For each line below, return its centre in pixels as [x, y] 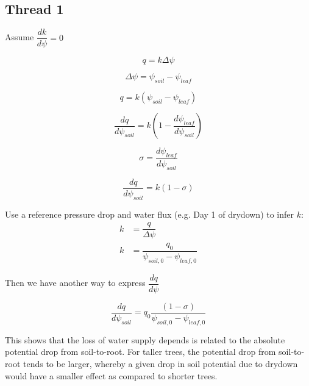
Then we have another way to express [75, 283]
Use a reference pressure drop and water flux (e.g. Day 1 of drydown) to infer [150, 214]
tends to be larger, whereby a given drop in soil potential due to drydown [160, 363]
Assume [20, 37]
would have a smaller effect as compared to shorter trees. [111, 375]
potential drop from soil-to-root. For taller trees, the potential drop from [140, 352]
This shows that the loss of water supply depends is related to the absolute [145, 339]
